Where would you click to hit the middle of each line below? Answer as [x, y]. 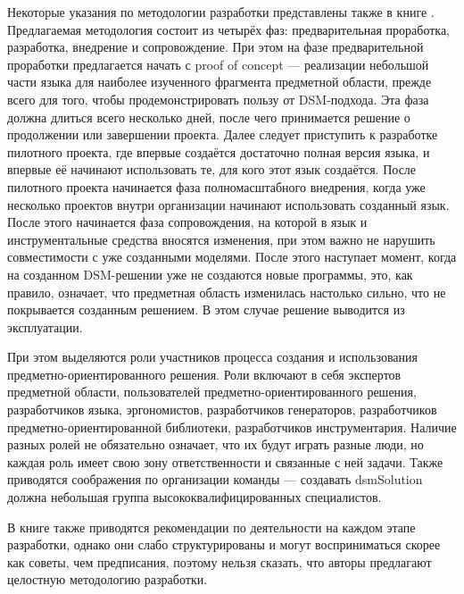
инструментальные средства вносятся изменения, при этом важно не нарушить [221, 239]
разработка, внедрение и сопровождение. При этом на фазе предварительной [215, 47]
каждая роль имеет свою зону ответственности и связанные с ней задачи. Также [225, 461]
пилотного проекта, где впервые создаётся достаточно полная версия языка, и [219, 151]
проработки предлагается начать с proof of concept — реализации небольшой [218, 64]
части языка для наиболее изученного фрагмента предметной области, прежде [220, 82]
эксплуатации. [45, 326]
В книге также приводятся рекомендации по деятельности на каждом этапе [211, 527]
